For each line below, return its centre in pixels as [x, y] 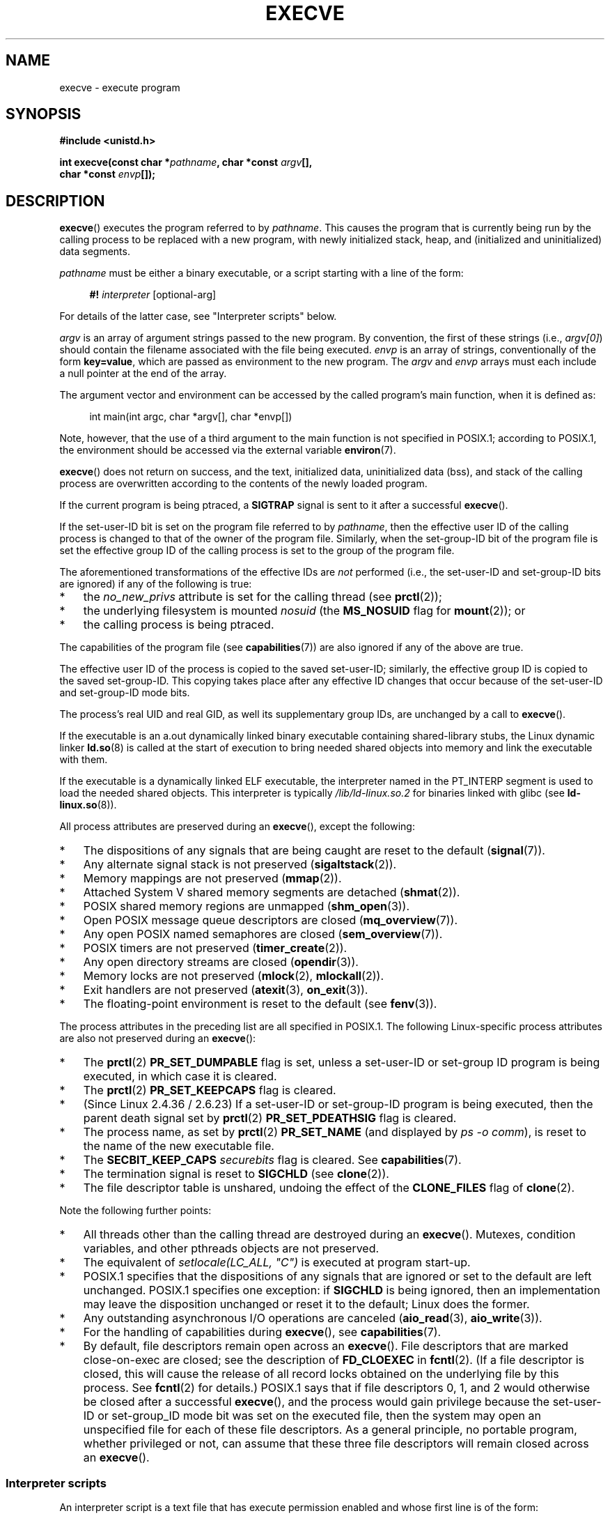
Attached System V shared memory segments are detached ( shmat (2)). [272, 892]
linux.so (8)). [88, 805]
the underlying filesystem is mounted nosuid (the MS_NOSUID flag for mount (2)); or [304, 611]
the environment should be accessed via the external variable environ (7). [228, 450]
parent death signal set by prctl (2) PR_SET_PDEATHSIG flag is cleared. [270, 1118]
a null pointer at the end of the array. [143, 374]
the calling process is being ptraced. [179, 625]
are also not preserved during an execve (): [158, 1038]
